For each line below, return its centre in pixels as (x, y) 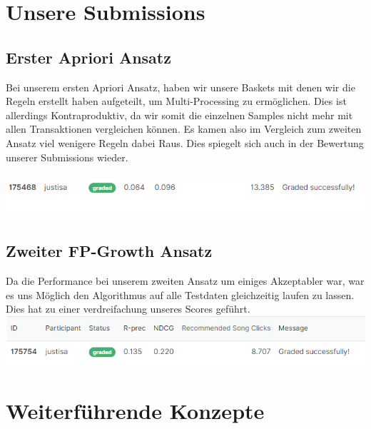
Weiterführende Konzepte (135, 410)
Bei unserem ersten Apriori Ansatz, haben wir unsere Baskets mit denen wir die (181, 87)
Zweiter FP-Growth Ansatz (109, 251)
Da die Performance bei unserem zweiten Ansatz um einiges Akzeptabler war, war (185, 281)
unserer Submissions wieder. (67, 157)
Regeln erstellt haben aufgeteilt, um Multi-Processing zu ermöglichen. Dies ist (176, 101)
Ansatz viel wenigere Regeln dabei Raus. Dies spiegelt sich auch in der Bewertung (185, 142)
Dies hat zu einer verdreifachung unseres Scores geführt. (128, 309)
